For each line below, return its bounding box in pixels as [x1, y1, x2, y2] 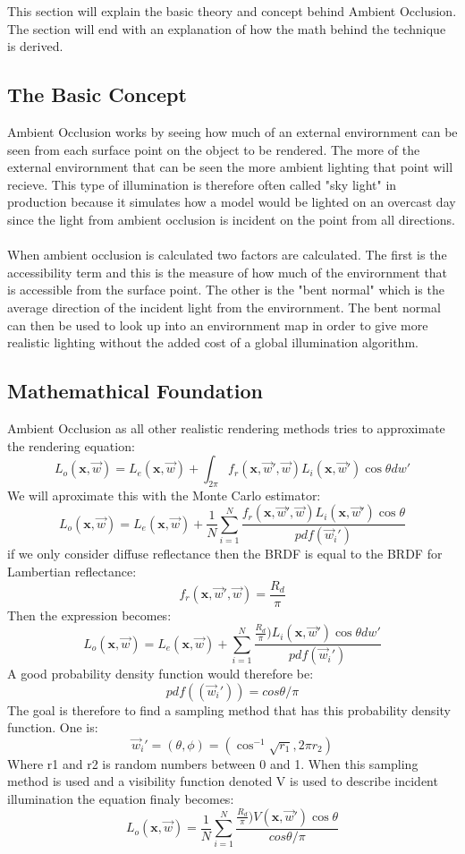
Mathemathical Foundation [7, 377, 263, 405]
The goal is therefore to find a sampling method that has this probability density [7, 700, 451, 719]
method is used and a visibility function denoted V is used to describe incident [7, 772, 438, 790]
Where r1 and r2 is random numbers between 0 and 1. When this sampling [7, 754, 418, 773]
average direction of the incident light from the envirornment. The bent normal [7, 297, 441, 316]
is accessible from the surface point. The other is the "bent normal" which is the [7, 280, 444, 299]
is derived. [7, 37, 63, 56]
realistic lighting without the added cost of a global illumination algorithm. [7, 333, 418, 352]
